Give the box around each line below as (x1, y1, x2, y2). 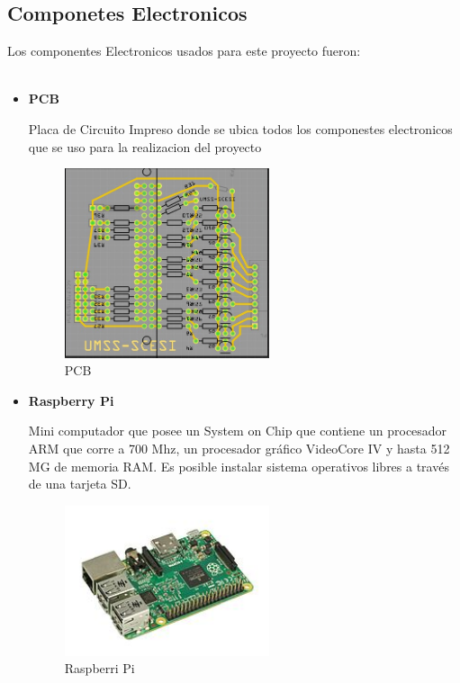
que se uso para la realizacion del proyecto (28, 137, 262, 156)
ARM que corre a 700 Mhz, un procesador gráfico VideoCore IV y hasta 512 (28, 438, 450, 457)
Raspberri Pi (64, 659, 135, 678)
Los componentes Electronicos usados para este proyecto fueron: (7, 41, 361, 60)
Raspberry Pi (28, 391, 114, 409)
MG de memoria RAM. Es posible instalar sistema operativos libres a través (28, 456, 449, 475)
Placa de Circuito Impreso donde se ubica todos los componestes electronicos (28, 119, 453, 138)
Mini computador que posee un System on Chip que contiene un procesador (28, 421, 447, 440)
